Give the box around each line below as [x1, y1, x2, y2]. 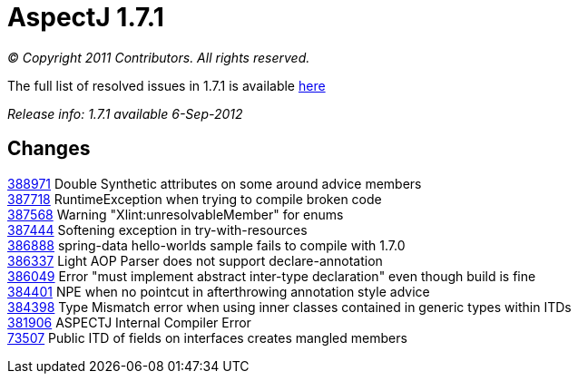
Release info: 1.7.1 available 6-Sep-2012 [7, 105, 243, 122]
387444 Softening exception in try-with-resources [7, 221, 308, 238]
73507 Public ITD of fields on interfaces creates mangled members [7, 329, 407, 346]
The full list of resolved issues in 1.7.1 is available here [7, 77, 326, 93]
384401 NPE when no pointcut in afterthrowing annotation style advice [7, 283, 430, 299]
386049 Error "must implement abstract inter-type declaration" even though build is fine [7, 268, 536, 284]
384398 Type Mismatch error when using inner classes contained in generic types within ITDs [7, 298, 572, 315]
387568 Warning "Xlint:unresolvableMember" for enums [7, 206, 344, 222]
